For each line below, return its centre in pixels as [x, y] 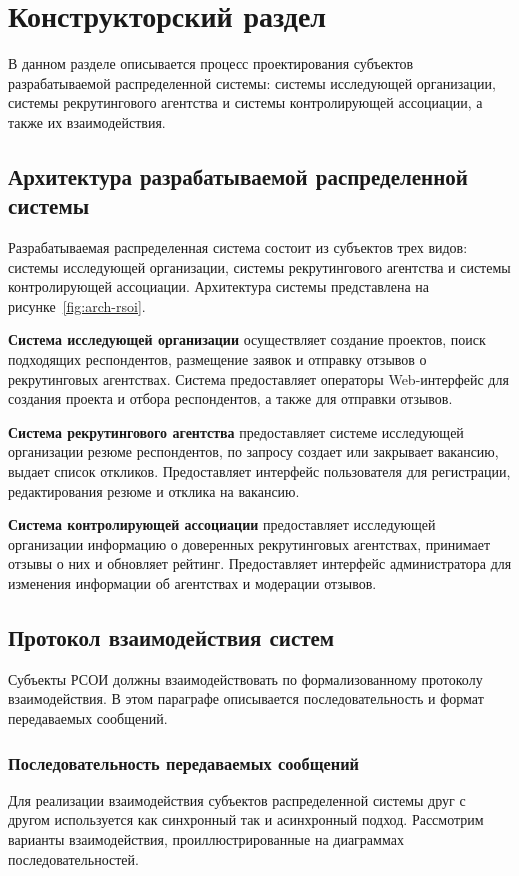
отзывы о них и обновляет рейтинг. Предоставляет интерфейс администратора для [260, 563]
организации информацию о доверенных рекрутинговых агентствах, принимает [249, 543]
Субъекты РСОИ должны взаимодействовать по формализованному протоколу [245, 678]
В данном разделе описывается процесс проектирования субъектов [211, 63]
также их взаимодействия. [87, 121]
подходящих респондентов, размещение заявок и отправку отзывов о [217, 359]
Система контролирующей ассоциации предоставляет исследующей [222, 524]
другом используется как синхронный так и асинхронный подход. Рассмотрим [246, 819]
